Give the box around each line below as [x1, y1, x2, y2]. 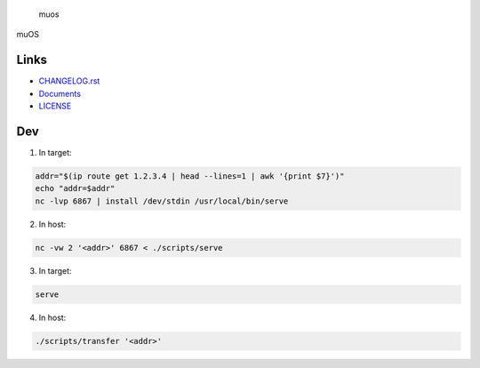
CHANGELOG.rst [38, 76, 100, 86]
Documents [38, 88, 82, 99]
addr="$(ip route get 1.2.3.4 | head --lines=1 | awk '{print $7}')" [35, 171, 345, 181]
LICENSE [38, 100, 72, 111]
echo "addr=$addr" [35, 183, 116, 194]
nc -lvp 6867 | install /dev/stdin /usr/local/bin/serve [35, 196, 289, 206]
